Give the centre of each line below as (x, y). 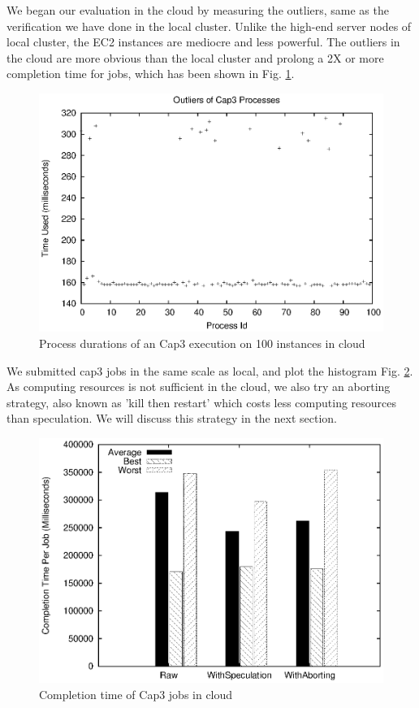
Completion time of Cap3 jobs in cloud (136, 694)
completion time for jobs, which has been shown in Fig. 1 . (151, 74)
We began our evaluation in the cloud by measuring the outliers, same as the (198, 10)
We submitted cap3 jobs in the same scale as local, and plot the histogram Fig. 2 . (210, 370)
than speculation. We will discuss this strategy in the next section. (172, 418)
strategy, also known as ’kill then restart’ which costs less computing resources (202, 402)
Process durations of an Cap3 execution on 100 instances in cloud (202, 343)
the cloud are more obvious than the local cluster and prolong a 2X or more (195, 57)
